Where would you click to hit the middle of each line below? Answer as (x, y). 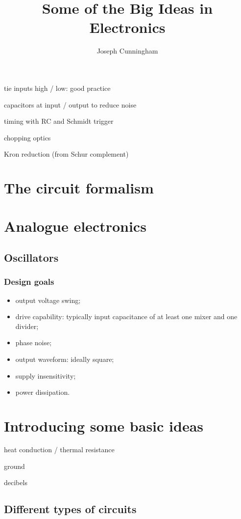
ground (14, 466)
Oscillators (31, 258)
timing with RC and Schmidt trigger (59, 121)
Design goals (29, 282)
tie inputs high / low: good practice (57, 88)
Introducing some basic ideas (104, 425)
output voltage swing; (48, 300)
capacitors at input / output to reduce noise (70, 104)
